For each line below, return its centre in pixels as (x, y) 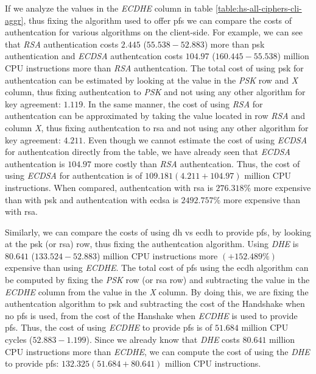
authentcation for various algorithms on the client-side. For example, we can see (154, 32)
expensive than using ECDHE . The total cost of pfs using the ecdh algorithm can (157, 268)
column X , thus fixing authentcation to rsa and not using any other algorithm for (157, 127)
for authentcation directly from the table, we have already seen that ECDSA (148, 152)
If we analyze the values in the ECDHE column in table (109, 8)
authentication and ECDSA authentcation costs (94, 56)
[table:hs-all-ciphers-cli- (258, 8)
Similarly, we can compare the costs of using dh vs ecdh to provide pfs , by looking (158, 232)
